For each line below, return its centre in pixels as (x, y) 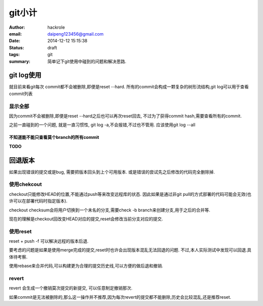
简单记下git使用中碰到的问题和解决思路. (87, 61)
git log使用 (25, 75)
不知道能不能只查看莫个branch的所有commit (54, 137)
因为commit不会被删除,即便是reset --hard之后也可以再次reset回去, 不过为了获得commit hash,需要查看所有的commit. (125, 116)
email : (15, 34)
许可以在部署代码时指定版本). (38, 201)
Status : (17, 48)
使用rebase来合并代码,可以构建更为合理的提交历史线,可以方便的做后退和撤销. (86, 266)
